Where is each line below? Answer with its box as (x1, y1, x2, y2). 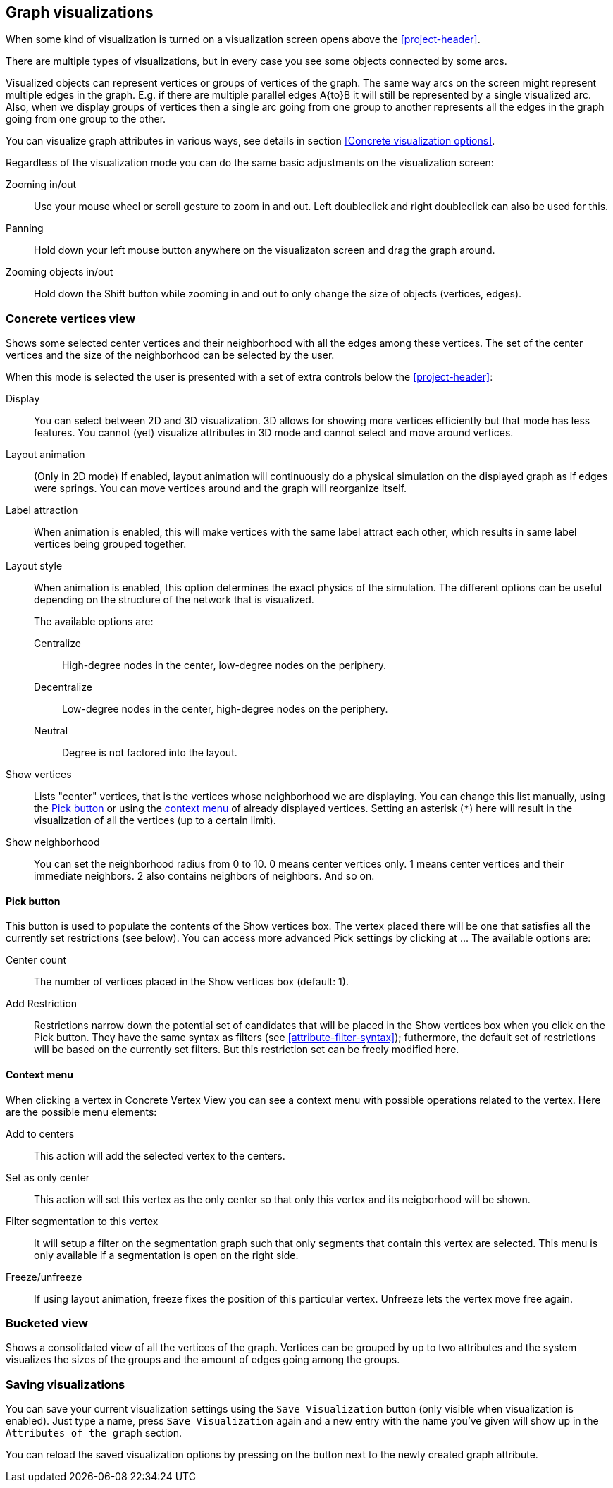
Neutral (34, 725, 68, 737)
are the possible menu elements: (6, 1105, 157, 1118)
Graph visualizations (6, 4, 154, 21)
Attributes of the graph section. (6, 1427, 182, 1439)
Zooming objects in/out (6, 266, 113, 278)
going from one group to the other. (6, 113, 166, 125)
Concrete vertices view (6, 311, 136, 326)
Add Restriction (6, 997, 78, 1010)
